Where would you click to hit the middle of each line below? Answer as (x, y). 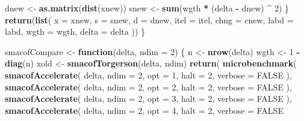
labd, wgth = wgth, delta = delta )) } (75, 31)
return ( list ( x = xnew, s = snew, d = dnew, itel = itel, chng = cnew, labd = (149, 19)
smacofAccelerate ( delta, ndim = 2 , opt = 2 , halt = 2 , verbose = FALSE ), (148, 87)
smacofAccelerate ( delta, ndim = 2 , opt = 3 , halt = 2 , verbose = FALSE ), (148, 99)
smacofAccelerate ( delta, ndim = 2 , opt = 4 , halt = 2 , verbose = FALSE (144, 110)
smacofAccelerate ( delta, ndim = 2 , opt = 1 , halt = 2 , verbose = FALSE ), (148, 75)
